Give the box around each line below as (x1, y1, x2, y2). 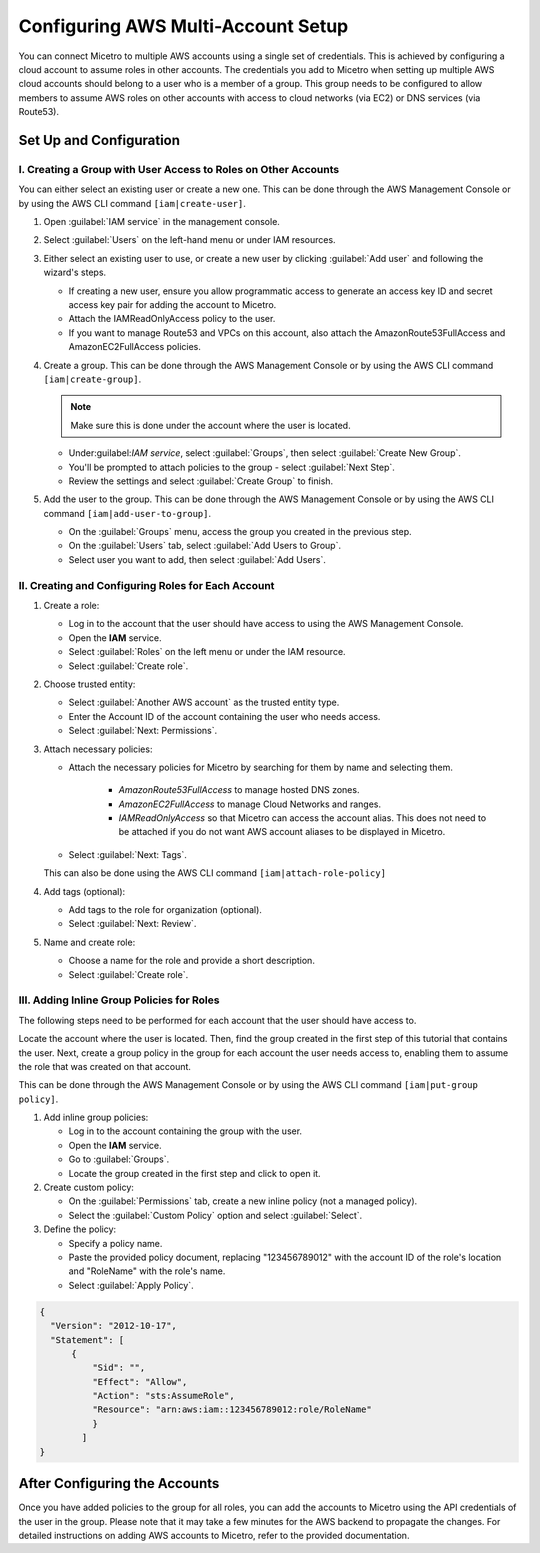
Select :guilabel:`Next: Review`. (68, 918, 197, 930)
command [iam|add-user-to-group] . (43, 507, 212, 519)
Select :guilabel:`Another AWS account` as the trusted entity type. (68, 696, 340, 709)
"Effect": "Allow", (91, 1376, 188, 1387)
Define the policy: (43, 1223, 117, 1235)
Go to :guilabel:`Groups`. (68, 1153, 170, 1165)
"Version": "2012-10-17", (50, 1320, 177, 1332)
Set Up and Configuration (18, 131, 180, 149)
